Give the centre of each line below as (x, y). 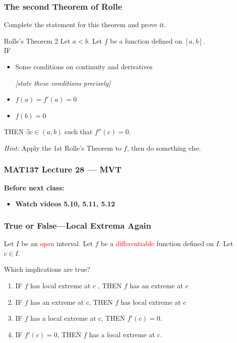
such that (79, 132)
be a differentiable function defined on (157, 243)
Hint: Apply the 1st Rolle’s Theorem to (63, 148)
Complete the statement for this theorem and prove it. (85, 24)
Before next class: (34, 187)
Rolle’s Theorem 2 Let (37, 40)
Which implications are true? (47, 269)
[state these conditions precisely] (63, 83)
